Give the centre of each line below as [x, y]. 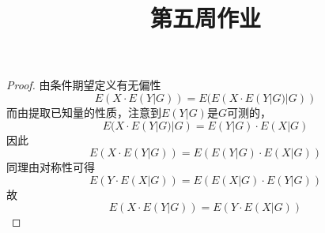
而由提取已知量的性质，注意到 [84, 112]
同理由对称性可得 [51, 167]
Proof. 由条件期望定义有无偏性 [84, 85]
